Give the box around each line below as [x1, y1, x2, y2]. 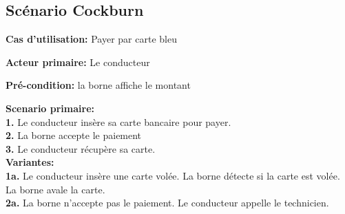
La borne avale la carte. [6, 182, 105, 196]
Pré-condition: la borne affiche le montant [6, 78, 191, 92]
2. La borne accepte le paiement [6, 128, 142, 142]
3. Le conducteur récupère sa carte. [6, 141, 156, 156]
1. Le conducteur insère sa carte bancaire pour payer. [6, 114, 231, 129]
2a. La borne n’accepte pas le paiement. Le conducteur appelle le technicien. [6, 195, 329, 210]
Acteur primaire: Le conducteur [6, 54, 150, 69]
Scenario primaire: [6, 100, 94, 115]
